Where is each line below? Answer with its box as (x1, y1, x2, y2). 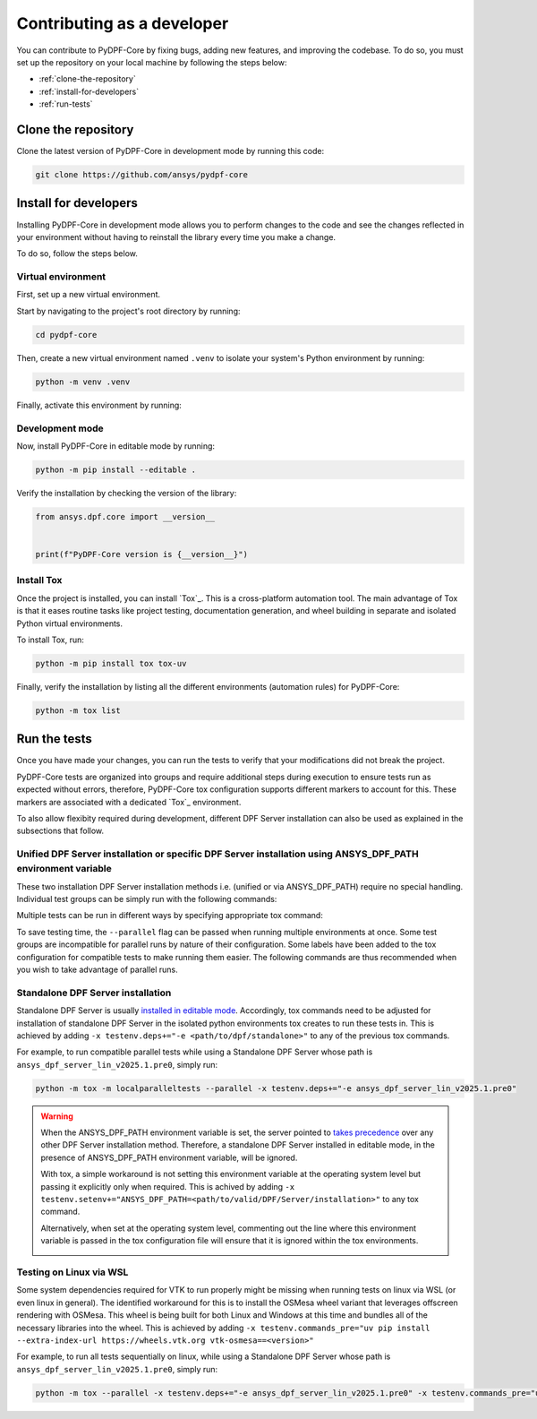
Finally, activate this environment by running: (16, 400, 183, 410)
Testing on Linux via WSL (16, 1266, 129, 1278)
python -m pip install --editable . (35, 464, 197, 475)
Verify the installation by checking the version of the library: (16, 487, 237, 498)
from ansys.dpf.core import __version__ (35, 512, 215, 521)
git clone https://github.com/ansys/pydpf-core (35, 170, 248, 179)
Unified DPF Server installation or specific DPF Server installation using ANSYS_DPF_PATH (16, 847, 420, 860)
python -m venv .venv (35, 376, 131, 387)
